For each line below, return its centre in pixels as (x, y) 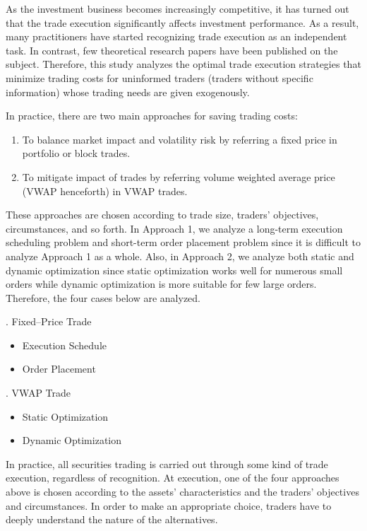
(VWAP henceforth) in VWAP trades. (105, 191)
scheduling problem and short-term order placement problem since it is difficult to (183, 242)
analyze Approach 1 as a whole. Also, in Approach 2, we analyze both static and (180, 256)
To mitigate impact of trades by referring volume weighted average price (179, 176)
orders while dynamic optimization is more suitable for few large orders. (161, 284)
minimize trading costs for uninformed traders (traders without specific (160, 77)
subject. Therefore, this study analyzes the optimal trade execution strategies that (183, 64)
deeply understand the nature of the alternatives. (112, 519)
